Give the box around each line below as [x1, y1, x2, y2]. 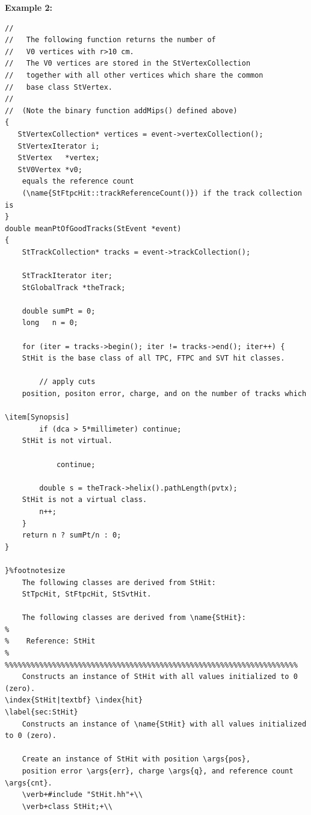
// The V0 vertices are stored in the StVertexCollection [5, 59, 251, 68]
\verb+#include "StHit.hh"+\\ [22, 790, 143, 799]
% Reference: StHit [5, 637, 96, 646]
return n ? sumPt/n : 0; [22, 531, 122, 540]
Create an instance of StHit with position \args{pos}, [22, 755, 251, 764]
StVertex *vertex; [17, 153, 100, 163]
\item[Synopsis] [5, 413, 70, 422]
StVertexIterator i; [17, 141, 100, 150]
